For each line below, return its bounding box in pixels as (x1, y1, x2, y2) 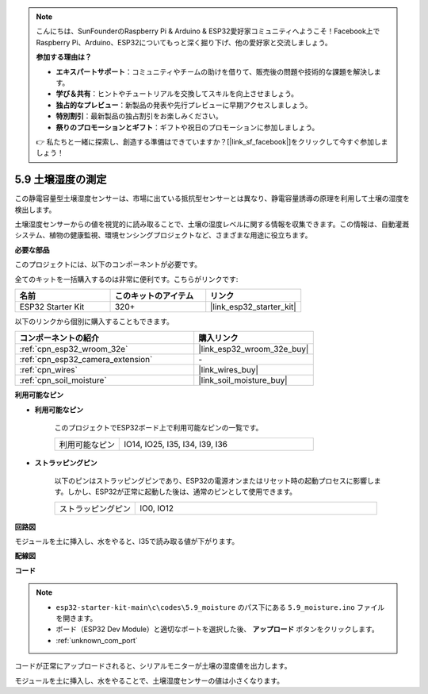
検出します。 (14, 205, 56, 214)
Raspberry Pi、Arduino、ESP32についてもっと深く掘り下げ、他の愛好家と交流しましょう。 (36, 37, 332, 47)
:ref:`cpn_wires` (19, 364, 78, 376)
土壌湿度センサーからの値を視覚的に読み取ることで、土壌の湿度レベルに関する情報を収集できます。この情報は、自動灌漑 (14, 219, 410, 229)
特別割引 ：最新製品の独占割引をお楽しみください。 (55, 111, 223, 121)
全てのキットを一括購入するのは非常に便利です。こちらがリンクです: (14, 274, 239, 283)
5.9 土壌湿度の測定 (14, 173, 107, 187)
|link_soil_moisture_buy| (198, 375, 289, 386)
